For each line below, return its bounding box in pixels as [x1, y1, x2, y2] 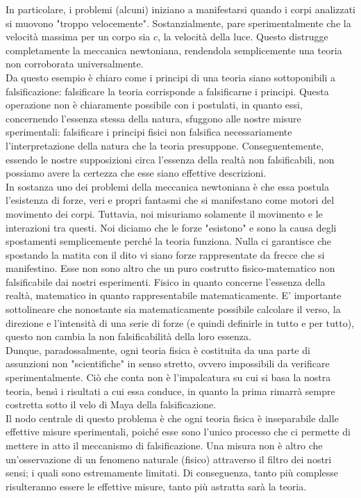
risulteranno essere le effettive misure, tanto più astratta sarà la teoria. [6, 479, 307, 493]
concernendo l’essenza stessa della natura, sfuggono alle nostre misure [6, 111, 301, 125]
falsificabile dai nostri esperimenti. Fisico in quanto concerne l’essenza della [6, 274, 326, 289]
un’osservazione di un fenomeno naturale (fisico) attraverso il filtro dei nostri [6, 451, 332, 466]
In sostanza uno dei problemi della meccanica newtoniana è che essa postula [6, 179, 329, 193]
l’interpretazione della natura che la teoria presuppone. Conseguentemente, [6, 138, 324, 152]
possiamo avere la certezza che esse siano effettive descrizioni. [6, 166, 267, 180]
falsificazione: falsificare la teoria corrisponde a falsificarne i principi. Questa [6, 83, 329, 98]
